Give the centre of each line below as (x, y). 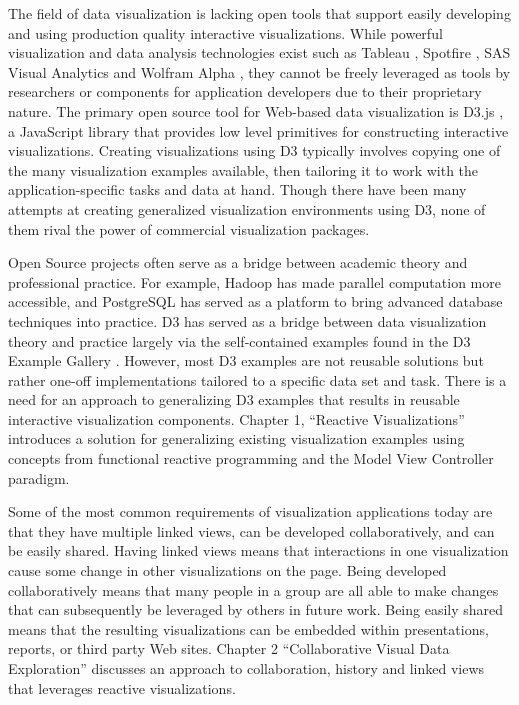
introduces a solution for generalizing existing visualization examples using (236, 438)
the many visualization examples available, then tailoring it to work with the (243, 169)
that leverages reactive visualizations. (122, 687)
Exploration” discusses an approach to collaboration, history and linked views (246, 668)
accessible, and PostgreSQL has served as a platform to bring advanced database (255, 301)
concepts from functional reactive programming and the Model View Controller (251, 458)
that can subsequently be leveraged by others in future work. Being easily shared (256, 609)
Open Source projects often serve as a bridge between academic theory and (238, 262)
